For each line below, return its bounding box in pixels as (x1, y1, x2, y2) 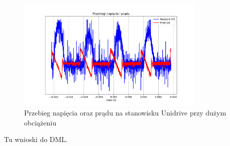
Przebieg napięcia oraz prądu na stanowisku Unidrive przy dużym (24, 107, 226, 117)
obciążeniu (24, 117, 57, 127)
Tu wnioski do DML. (4, 134, 68, 144)
